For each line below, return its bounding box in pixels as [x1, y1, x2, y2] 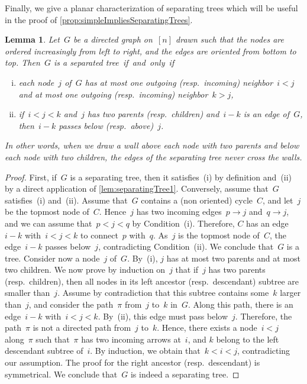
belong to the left [216, 333, 279, 345]
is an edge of [243, 108, 290, 120]
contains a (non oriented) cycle [141, 193, 253, 206]
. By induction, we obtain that [90, 344, 201, 357]
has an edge [246, 217, 289, 229]
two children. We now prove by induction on [5, 263, 166, 276]
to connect [80, 228, 118, 241]
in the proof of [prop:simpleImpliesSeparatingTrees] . [5, 13, 193, 25]
